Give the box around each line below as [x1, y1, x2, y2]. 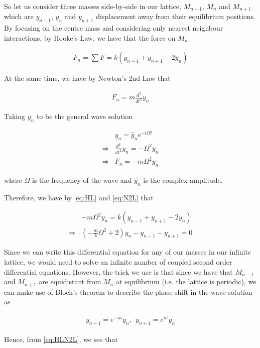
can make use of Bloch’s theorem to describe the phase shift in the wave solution [4, 286, 252, 297]
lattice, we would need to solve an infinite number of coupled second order [4, 256, 232, 267]
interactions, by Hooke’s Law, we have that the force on [4, 32, 176, 43]
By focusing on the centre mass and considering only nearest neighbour [4, 23, 223, 33]
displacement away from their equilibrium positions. [96, 11, 255, 22]
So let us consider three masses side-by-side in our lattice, [4, 1, 181, 11]
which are [4, 11, 34, 22]
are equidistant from [39, 276, 101, 287]
